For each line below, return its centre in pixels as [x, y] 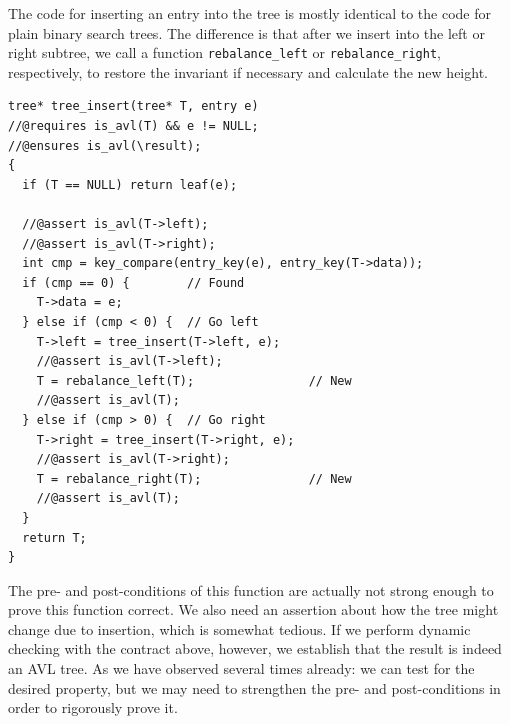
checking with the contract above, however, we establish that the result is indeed [255, 648]
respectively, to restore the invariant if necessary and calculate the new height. [248, 71]
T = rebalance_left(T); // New [194, 380]
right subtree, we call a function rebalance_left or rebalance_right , [224, 52]
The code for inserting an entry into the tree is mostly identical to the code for [250, 13]
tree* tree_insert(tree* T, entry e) [133, 106]
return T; [54, 537]
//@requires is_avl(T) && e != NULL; [133, 126]
